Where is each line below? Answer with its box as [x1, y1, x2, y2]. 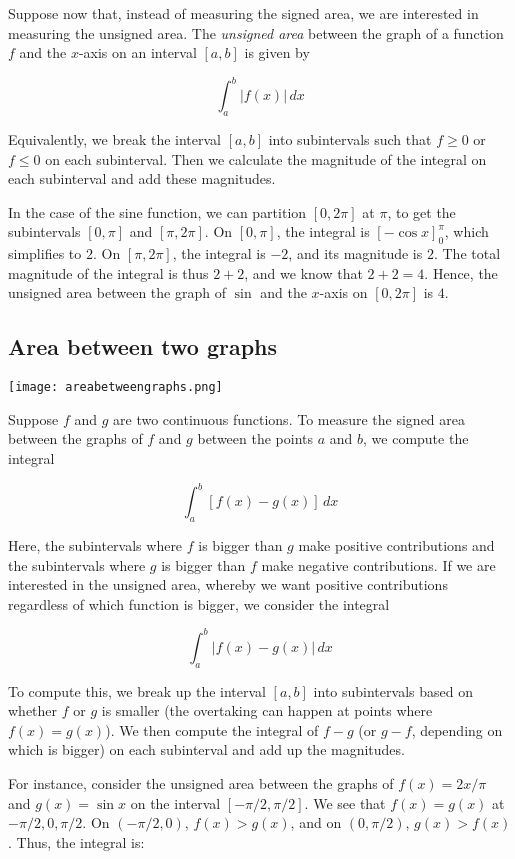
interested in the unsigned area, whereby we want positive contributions [8, 574, 448, 595]
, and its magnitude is [288, 243, 423, 264]
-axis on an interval [78, 42, 197, 63]
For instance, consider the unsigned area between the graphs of [8, 773, 394, 794]
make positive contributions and [298, 534, 495, 555]
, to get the [387, 201, 456, 222]
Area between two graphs [8, 331, 278, 362]
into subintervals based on [313, 680, 473, 701]
